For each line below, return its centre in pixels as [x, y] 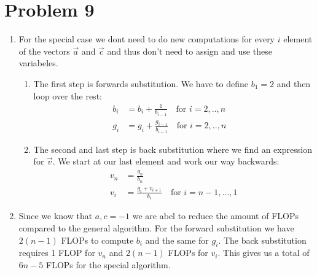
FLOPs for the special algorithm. [108, 264]
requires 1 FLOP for [57, 253]
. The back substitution [262, 240]
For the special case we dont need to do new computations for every [147, 39]
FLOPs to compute [97, 240]
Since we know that [56, 216]
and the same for [177, 240]
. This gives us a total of [264, 253]
